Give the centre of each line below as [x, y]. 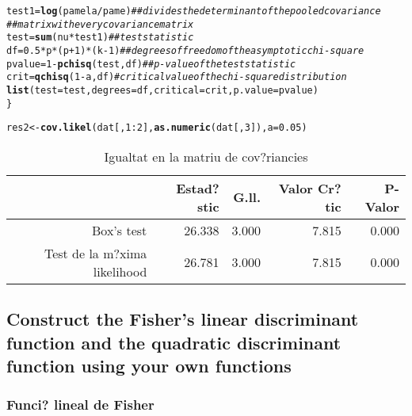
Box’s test [120, 230]
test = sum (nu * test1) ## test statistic [100, 38]
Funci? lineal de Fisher [80, 405]
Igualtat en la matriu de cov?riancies [206, 156]
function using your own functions [149, 366]
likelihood [120, 271]
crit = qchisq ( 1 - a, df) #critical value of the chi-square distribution [177, 77]
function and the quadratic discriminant [174, 342]
